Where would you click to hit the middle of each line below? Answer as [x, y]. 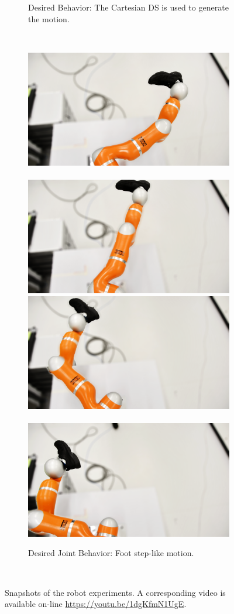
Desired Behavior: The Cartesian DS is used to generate [128, 7]
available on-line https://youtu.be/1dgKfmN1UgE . [96, 604]
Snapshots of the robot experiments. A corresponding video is [115, 592]
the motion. [49, 18]
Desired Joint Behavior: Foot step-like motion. [111, 553]
